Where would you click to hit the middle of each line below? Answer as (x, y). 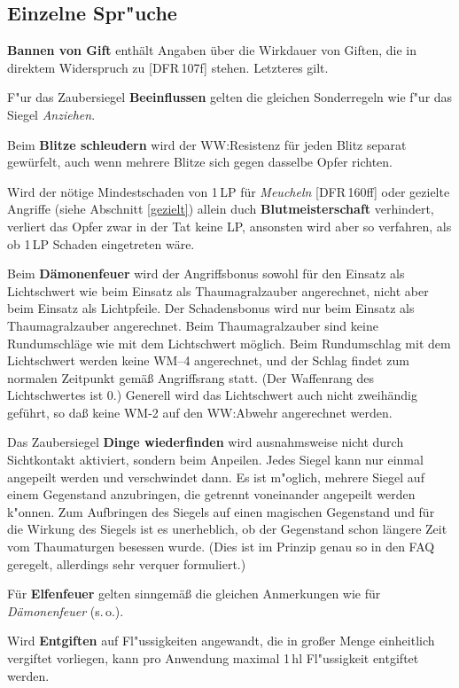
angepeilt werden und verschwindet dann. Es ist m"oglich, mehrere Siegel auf (216, 477)
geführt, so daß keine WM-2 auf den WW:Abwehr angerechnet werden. (200, 412)
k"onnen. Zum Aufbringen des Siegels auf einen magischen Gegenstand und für (221, 511)
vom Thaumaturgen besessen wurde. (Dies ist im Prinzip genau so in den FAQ (221, 547)
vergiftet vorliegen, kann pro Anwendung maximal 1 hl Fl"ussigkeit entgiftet (213, 658)
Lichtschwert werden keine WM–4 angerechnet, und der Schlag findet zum (208, 360)
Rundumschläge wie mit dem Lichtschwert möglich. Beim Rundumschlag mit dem (229, 343)
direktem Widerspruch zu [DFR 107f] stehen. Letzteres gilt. (168, 67)
